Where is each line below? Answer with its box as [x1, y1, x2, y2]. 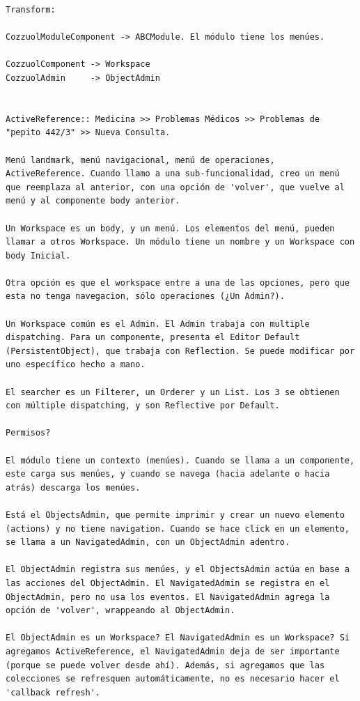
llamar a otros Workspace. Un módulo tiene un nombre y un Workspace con [6, 237, 355, 247]
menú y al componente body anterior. [6, 196, 180, 206]
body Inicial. [6, 250, 71, 261]
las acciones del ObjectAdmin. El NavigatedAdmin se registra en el [6, 578, 330, 588]
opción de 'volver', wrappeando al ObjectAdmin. [6, 606, 235, 616]
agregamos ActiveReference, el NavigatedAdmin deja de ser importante [6, 646, 340, 656]
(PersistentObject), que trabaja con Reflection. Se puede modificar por [6, 346, 355, 356]
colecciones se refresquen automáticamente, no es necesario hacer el [6, 674, 340, 684]
